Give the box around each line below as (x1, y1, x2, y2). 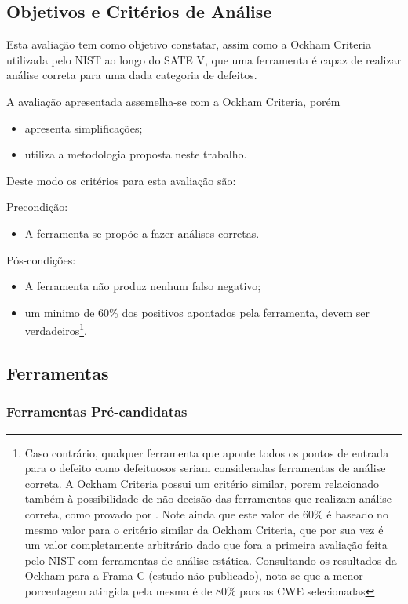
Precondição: (6, 198, 68, 215)
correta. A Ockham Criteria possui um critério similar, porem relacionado (24, 475, 380, 491)
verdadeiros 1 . (24, 320, 87, 338)
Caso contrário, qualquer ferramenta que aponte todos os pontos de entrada (24, 444, 389, 460)
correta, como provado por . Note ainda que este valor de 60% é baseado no (24, 505, 388, 522)
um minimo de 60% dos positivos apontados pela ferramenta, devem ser (24, 304, 370, 320)
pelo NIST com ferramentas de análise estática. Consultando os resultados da (24, 551, 397, 568)
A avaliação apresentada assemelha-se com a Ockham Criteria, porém (6, 93, 341, 109)
